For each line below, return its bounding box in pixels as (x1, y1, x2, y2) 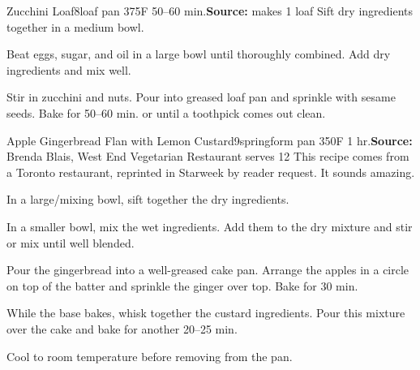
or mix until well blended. (6, 234, 135, 251)
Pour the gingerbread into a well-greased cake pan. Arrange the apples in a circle (6, 261, 409, 278)
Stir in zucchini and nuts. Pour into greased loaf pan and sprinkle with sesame (6, 88, 396, 105)
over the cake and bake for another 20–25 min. (6, 320, 238, 337)
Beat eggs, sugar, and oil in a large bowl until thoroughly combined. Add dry (6, 45, 391, 62)
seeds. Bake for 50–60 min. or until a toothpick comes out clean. (6, 104, 326, 121)
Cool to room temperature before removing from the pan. (6, 347, 293, 364)
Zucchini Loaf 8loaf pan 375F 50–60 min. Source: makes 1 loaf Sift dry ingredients (6, 2, 414, 19)
